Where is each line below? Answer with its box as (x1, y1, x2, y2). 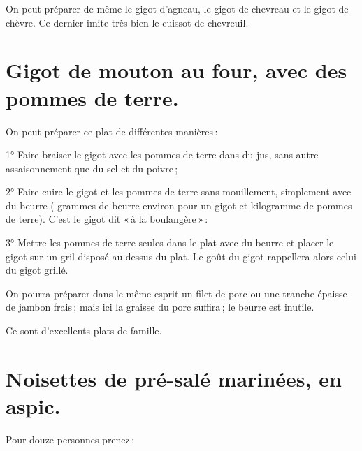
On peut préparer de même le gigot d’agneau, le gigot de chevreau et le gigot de (6, 1, 349, 15)
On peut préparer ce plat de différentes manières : (6, 124, 218, 138)
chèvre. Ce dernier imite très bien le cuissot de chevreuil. (6, 15, 249, 29)
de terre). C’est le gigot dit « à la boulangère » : (6, 212, 208, 226)
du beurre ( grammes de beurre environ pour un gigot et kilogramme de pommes (6, 198, 352, 212)
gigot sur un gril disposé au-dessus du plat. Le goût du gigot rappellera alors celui (6, 249, 356, 263)
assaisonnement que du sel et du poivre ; (6, 161, 178, 175)
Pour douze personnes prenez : (6, 431, 135, 446)
